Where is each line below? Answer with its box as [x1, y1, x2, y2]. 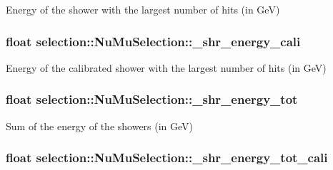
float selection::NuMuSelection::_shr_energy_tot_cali [6, 149, 328, 166]
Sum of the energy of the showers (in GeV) [6, 118, 194, 133]
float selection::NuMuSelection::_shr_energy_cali [6, 32, 301, 50]
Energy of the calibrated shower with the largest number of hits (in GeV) [6, 60, 327, 75]
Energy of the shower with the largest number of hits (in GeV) [6, 2, 280, 16]
